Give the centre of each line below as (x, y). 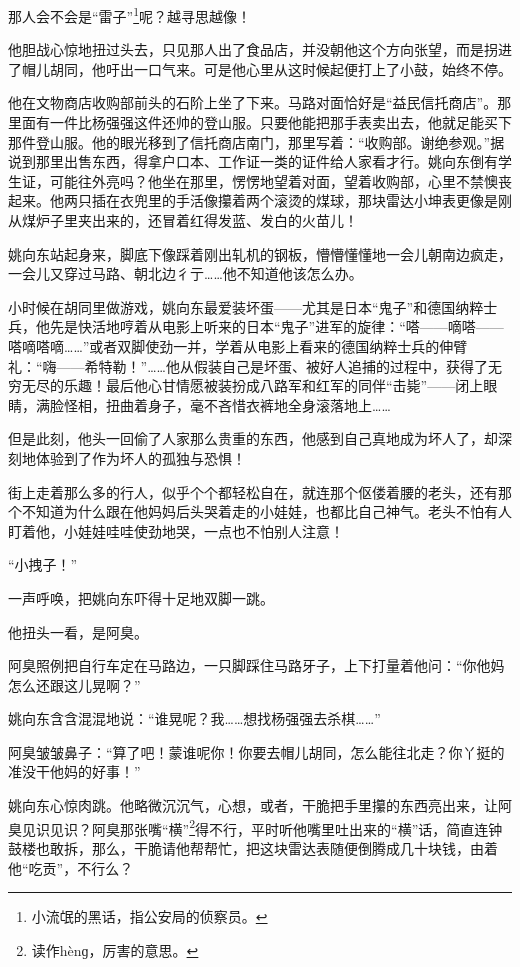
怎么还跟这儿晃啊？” (74, 684)
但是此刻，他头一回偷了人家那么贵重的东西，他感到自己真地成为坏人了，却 (253, 438)
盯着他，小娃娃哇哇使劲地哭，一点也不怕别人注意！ (176, 530)
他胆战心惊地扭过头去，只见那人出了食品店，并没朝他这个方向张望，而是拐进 (260, 49)
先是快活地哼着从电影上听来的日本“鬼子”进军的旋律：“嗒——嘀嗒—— (276, 326)
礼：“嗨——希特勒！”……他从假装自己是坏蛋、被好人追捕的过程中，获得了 (248, 365)
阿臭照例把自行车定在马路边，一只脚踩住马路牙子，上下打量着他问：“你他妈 (256, 665)
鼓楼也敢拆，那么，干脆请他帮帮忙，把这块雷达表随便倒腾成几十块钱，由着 (253, 847)
